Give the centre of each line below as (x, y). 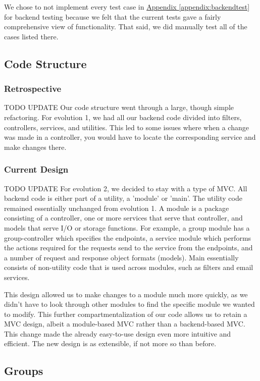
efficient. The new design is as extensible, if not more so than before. (110, 343)
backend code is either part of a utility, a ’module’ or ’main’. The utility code (123, 198)
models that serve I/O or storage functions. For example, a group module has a (127, 227)
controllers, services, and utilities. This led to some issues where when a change (126, 127)
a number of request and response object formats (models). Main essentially (121, 257)
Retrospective (33, 89)
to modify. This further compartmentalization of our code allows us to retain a (126, 314)
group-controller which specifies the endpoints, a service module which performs (128, 237)
